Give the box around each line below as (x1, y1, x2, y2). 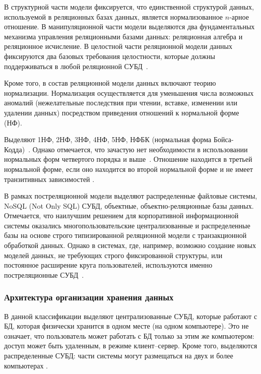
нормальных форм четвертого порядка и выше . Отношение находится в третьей (4, 154, 252, 164)
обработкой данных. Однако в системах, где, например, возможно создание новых (4, 240, 256, 251)
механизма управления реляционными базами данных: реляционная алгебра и (4, 31, 243, 41)
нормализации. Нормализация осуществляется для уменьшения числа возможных (4, 87, 254, 98)
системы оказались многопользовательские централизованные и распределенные (4, 220, 250, 230)
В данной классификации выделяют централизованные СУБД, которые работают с (4, 310, 257, 321)
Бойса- (213, 134, 234, 145)
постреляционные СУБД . (4, 269, 84, 280)
